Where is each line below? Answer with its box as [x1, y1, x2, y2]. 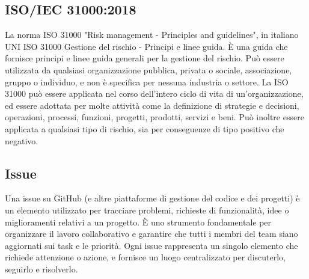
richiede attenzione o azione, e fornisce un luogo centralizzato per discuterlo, [5, 251, 286, 263]
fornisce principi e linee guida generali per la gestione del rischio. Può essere [5, 52, 284, 64]
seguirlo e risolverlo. [5, 262, 78, 275]
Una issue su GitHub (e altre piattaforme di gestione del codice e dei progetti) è [5, 192, 300, 204]
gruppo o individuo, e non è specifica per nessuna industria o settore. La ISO [5, 75, 289, 88]
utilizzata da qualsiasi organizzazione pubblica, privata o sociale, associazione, [5, 63, 292, 76]
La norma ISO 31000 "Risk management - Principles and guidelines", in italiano [5, 28, 299, 41]
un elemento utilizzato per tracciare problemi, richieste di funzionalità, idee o [5, 203, 289, 216]
